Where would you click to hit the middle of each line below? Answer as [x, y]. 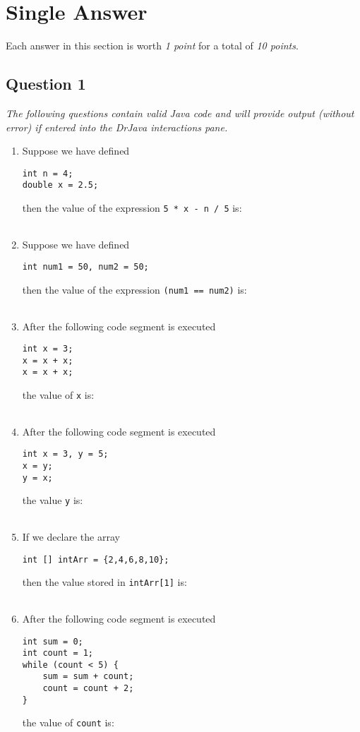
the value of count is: [68, 722]
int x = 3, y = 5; [65, 454]
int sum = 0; [53, 641]
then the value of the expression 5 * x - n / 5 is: [132, 208]
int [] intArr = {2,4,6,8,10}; [96, 559]
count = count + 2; [88, 689]
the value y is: [53, 500]
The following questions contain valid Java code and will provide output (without [180, 113]
